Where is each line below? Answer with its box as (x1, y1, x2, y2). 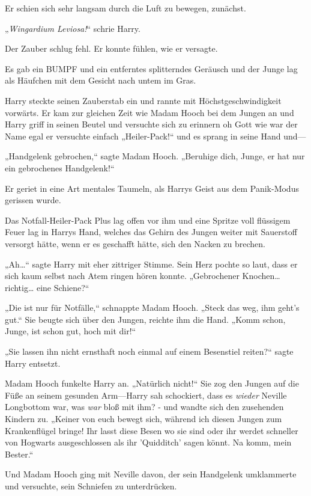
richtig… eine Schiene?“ (5, 281, 89, 293)
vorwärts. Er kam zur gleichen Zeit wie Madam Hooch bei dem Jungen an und (5, 106, 294, 118)
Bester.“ (5, 447, 34, 460)
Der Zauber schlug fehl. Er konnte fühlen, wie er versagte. (5, 42, 218, 55)
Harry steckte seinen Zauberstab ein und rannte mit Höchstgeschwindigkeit (5, 94, 282, 106)
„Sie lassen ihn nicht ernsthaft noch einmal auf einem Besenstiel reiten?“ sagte (5, 345, 294, 358)
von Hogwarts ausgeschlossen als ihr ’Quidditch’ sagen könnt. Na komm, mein (5, 436, 292, 449)
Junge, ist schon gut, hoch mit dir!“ (5, 325, 136, 337)
